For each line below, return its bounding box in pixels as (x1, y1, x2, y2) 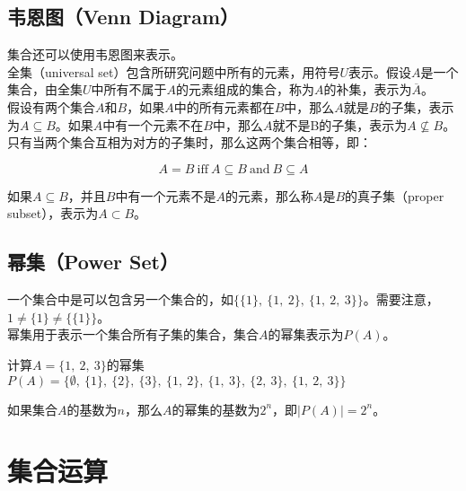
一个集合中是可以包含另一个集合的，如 (7, 290, 233, 309)
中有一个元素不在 (102, 115, 204, 134)
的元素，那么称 (224, 186, 313, 205)
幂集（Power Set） (7, 248, 179, 276)
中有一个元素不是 (115, 186, 216, 205)
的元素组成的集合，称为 (176, 80, 315, 99)
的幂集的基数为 (171, 399, 260, 418)
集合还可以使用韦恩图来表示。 (7, 45, 183, 64)
